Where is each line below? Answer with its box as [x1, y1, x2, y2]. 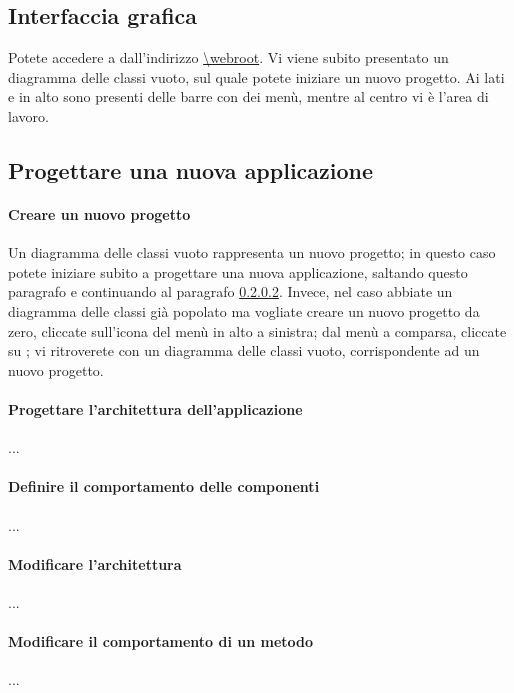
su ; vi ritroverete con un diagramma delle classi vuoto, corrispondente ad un [8, 340, 480, 361]
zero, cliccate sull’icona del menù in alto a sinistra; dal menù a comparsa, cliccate [8, 320, 507, 341]
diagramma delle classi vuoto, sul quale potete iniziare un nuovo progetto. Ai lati [8, 66, 505, 87]
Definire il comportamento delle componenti [8, 476, 320, 497]
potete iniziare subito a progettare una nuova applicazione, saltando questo [8, 261, 468, 282]
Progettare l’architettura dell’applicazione [8, 398, 303, 419]
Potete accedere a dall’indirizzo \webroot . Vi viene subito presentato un [8, 47, 449, 68]
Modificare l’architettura [8, 553, 182, 574]
